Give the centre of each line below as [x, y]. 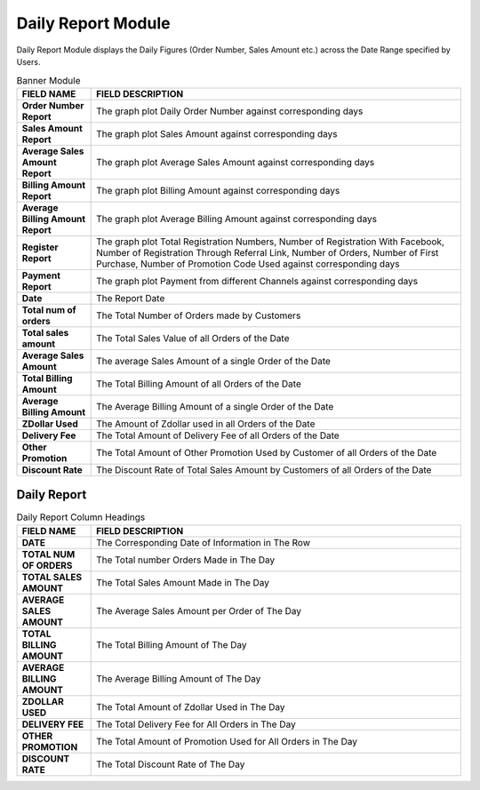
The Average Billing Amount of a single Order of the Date [215, 406]
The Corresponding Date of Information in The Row [204, 542]
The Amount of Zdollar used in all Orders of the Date [206, 424]
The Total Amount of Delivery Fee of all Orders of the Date [218, 435]
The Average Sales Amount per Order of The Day [199, 610]
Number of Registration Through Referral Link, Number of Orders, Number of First [268, 252]
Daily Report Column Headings [81, 517]
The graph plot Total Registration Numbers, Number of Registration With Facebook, [270, 242]
